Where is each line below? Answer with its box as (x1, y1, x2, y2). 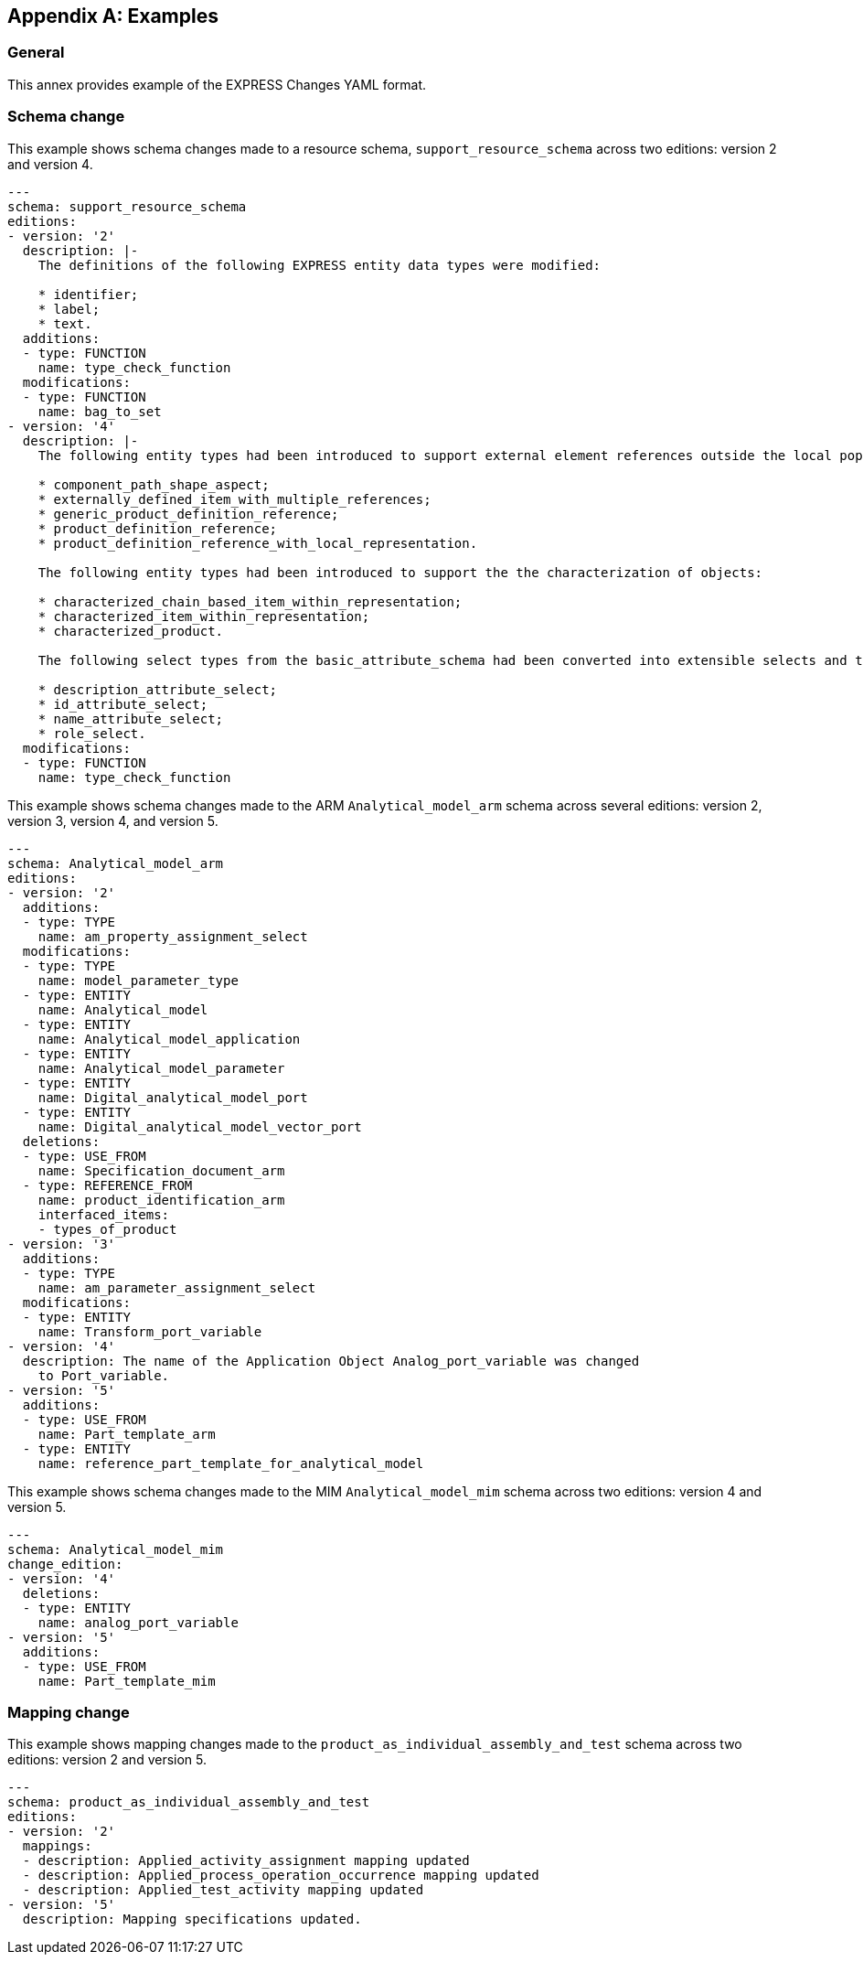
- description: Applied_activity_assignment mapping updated (22, 1853, 470, 1869)
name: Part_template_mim (37, 1673, 216, 1689)
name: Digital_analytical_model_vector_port (37, 1119, 362, 1134)
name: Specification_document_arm (37, 1163, 285, 1178)
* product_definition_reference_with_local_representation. (37, 535, 478, 551)
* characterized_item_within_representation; (37, 608, 370, 624)
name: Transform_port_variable (37, 1324, 262, 1339)
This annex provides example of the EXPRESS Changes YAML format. (7, 76, 427, 92)
